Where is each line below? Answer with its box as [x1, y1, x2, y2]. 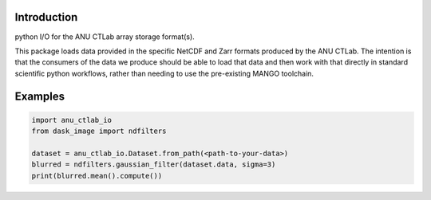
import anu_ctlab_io [31, 116, 112, 124]
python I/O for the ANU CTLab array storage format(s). [14, 32, 195, 41]
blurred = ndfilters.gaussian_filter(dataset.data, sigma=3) [31, 160, 276, 169]
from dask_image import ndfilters [31, 127, 167, 135]
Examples [14, 89, 65, 103]
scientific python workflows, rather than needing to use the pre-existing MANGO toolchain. [14, 69, 314, 78]
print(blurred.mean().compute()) [31, 171, 163, 180]
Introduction [14, 10, 78, 24]
